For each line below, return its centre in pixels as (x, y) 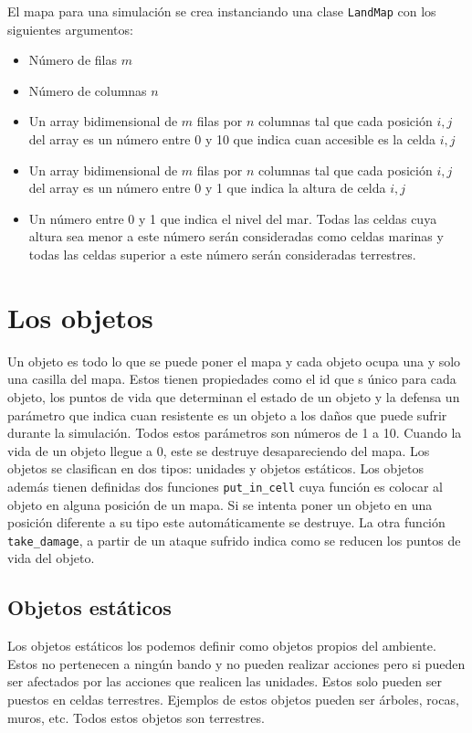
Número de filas (73, 60)
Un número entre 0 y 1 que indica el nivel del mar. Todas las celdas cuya (233, 218)
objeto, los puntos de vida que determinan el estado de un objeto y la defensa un (234, 396)
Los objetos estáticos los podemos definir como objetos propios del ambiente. (222, 646)
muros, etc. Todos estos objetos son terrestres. (136, 717)
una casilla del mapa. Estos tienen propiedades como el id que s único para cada (232, 379)
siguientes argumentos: (70, 29)
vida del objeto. (51, 558)
